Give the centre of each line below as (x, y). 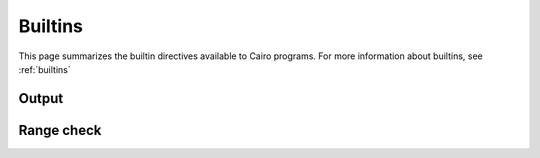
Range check (60, 130)
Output (41, 98)
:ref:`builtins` (44, 69)
